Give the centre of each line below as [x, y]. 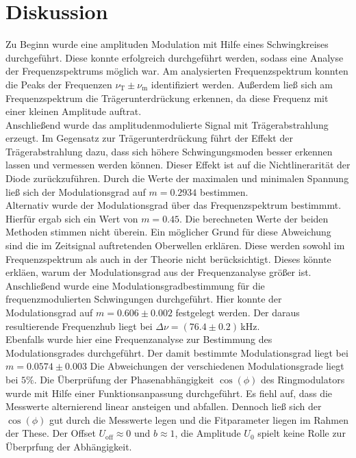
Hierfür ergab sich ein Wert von [72, 218]
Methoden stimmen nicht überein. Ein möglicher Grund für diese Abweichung [168, 232]
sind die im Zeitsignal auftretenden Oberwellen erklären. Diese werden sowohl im [175, 245]
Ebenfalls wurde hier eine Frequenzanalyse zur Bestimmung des [139, 339]
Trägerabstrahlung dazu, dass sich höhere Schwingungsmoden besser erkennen [169, 151]
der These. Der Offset [51, 433]
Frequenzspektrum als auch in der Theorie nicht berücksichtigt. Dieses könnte [168, 258]
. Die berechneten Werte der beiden [254, 218]
